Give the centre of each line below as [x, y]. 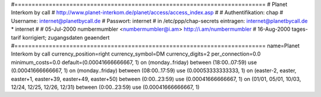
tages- [300, 29]
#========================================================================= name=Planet [155, 46]
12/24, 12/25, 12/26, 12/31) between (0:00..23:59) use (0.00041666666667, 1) [105, 87]
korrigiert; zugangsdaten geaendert [66, 37]
